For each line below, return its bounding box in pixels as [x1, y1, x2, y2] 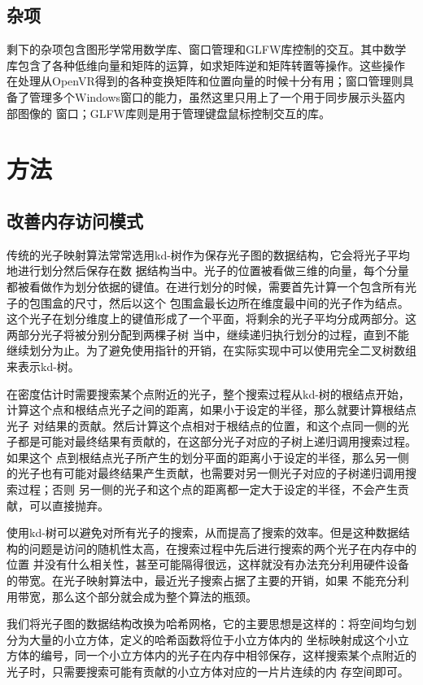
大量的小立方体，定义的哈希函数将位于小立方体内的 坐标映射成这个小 [28, 630, 398, 648]
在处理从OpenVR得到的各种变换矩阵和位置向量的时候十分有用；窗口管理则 [7, 72, 403, 89]
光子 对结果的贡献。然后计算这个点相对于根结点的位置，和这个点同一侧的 [7, 417, 398, 434]
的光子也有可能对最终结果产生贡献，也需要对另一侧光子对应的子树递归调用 [7, 465, 405, 482]
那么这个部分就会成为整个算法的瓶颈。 [51, 587, 257, 604]
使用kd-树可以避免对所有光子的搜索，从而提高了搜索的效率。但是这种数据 [7, 524, 399, 541]
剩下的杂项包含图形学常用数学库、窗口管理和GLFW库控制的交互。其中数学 [7, 41, 407, 58]
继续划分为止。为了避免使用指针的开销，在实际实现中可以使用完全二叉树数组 [7, 342, 416, 359]
